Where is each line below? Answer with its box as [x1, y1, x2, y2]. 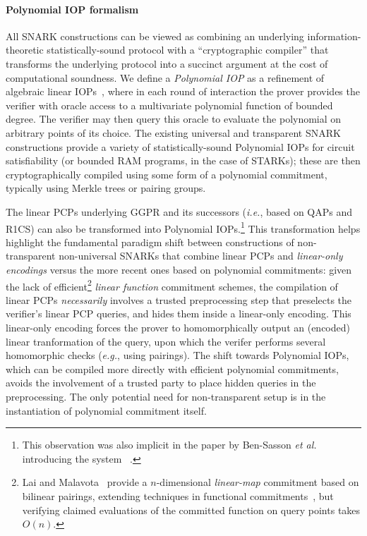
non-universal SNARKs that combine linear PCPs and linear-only [59, 248, 343, 263]
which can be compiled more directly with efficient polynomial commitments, [6, 361, 339, 376]
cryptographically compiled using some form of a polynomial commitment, [6, 166, 327, 181]
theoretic [6, 42, 44, 57]
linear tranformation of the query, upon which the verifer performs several [6, 334, 326, 348]
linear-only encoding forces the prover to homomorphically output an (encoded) [6, 319, 350, 334]
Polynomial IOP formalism [6, 1, 139, 16]
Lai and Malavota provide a [22, 475, 148, 489]
